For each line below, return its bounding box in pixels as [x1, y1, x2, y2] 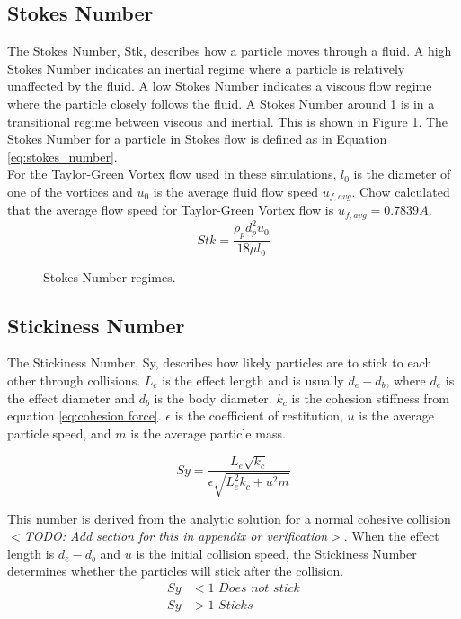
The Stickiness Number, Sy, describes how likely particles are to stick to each [7, 353, 432, 372]
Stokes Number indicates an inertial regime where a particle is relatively [7, 58, 405, 77]
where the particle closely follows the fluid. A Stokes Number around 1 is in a [7, 93, 435, 112]
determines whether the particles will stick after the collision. [7, 562, 344, 580]
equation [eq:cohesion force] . [7, 406, 162, 425]
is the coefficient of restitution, [174, 406, 343, 425]
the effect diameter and [7, 388, 135, 407]
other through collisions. [7, 371, 141, 390]
